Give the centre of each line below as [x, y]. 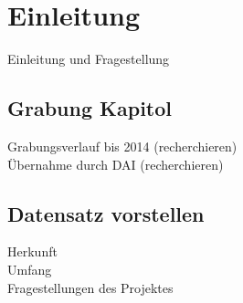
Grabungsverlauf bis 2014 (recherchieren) [122, 146]
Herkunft [32, 251]
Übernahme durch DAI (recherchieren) [116, 164]
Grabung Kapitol [90, 108]
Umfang [30, 269]
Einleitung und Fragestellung [89, 59]
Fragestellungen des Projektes [90, 287]
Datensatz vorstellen [106, 213]
